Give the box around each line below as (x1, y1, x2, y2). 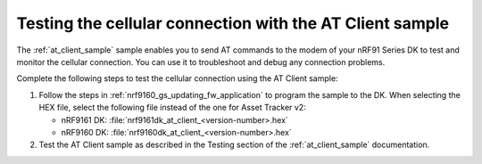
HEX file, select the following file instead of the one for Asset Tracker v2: (38, 102, 307, 113)
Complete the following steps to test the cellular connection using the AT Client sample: (16, 73, 338, 84)
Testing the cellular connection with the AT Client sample (16, 13, 450, 33)
